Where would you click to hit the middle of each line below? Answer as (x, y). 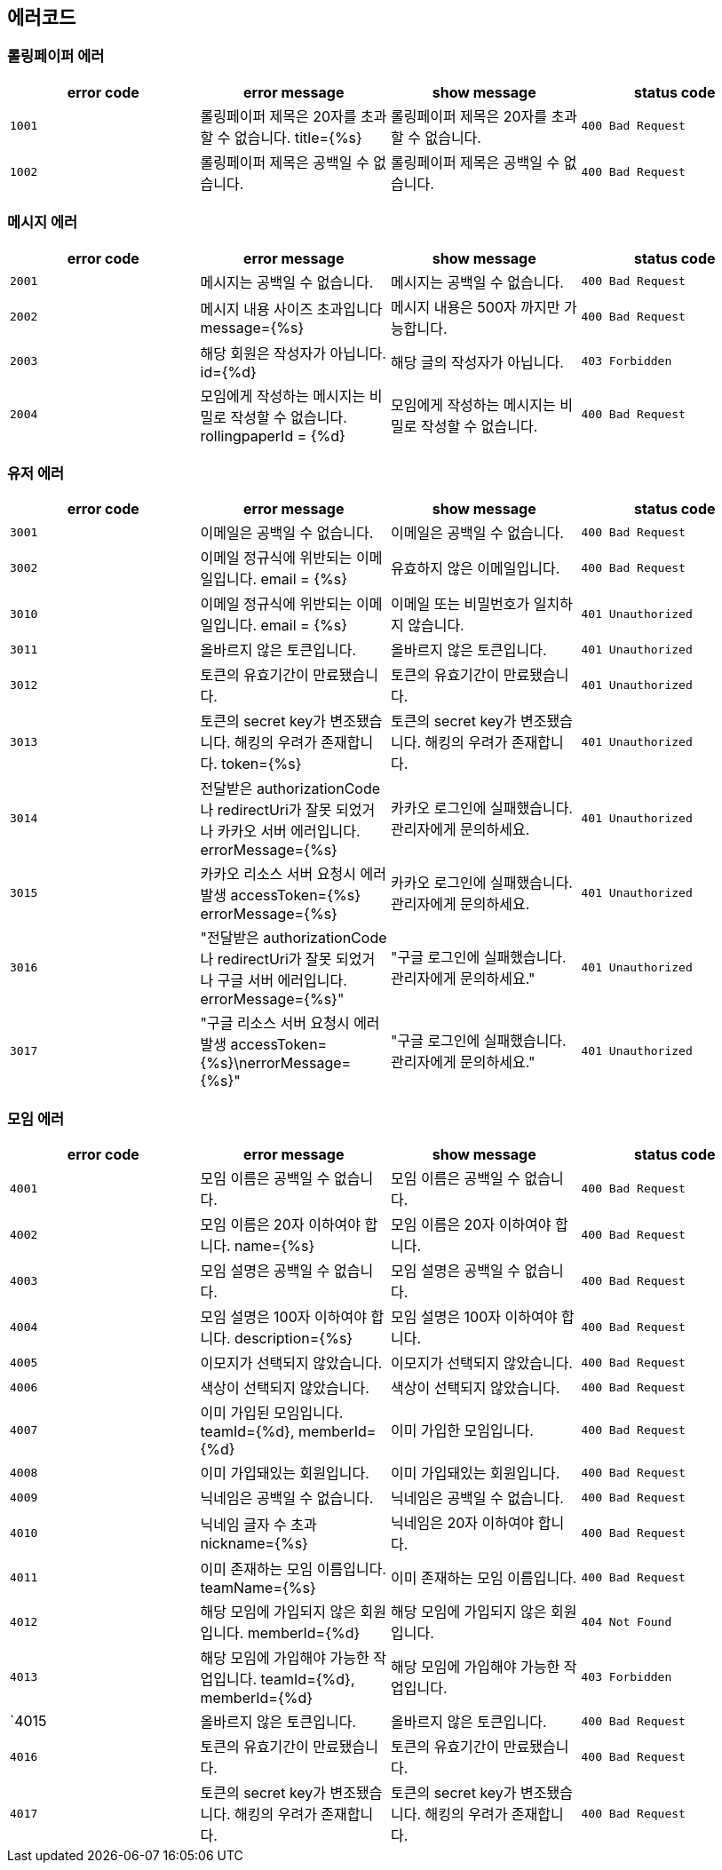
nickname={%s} (254, 1544)
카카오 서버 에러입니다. (289, 832)
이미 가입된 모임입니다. (272, 1413)
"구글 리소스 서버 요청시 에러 (290, 1023)
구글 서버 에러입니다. (282, 981)
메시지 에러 (43, 222)
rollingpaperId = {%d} (273, 436)
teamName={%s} (258, 1588)
